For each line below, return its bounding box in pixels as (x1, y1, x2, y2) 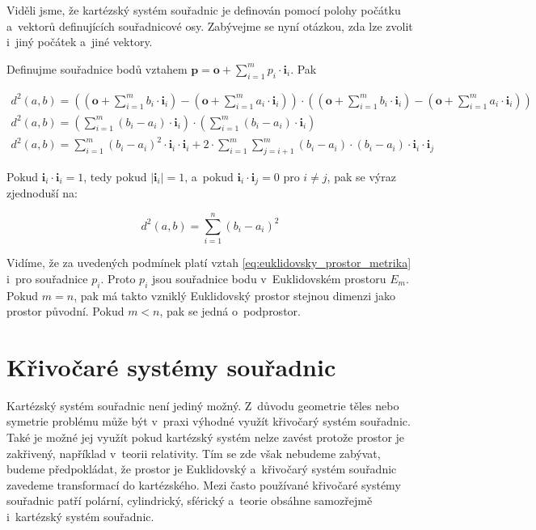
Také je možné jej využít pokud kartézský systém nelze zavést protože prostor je (6, 429, 405, 446)
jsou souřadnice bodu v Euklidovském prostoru (151, 269, 386, 286)
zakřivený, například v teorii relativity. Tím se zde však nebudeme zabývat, (6, 444, 381, 461)
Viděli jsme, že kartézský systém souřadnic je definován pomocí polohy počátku (6, 2, 401, 18)
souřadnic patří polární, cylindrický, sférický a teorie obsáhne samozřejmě (6, 492, 373, 509)
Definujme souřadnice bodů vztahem (6, 60, 188, 77)
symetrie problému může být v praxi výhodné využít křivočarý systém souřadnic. (6, 413, 411, 430)
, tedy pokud (83, 167, 147, 184)
